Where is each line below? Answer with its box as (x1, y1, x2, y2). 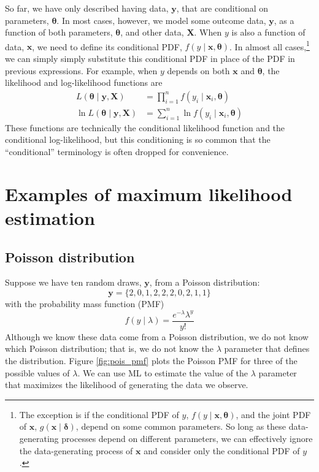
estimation (5, 205, 95, 230)
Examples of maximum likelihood (5, 181, 293, 206)
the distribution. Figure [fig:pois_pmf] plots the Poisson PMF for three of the (5, 354, 298, 367)
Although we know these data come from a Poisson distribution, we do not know (5, 330, 309, 343)
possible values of (5, 366, 70, 379)
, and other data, (120, 26, 184, 39)
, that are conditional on (176, 2, 269, 14)
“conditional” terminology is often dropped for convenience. (5, 145, 229, 158)
